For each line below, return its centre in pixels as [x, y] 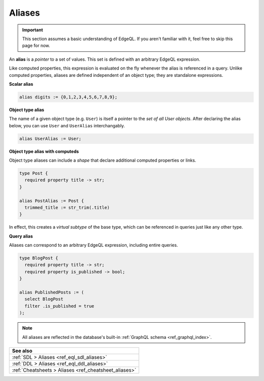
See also [22, 351]
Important [33, 30]
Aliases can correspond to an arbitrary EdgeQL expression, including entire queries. [94, 245]
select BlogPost [44, 299]
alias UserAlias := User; [50, 139]
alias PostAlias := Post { [52, 201]
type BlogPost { [39, 258]
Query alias [21, 236]
